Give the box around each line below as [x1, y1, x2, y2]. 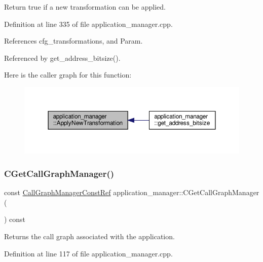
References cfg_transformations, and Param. [4, 35, 143, 46]
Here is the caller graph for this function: [4, 69, 132, 80]
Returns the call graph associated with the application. [4, 231, 175, 242]
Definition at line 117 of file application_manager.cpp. [4, 248, 173, 258]
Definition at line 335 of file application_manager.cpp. [4, 18, 173, 29]
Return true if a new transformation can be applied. [4, 2, 166, 12]
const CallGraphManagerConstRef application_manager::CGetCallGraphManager [4, 187, 259, 198]
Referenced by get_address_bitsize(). [4, 52, 121, 63]
